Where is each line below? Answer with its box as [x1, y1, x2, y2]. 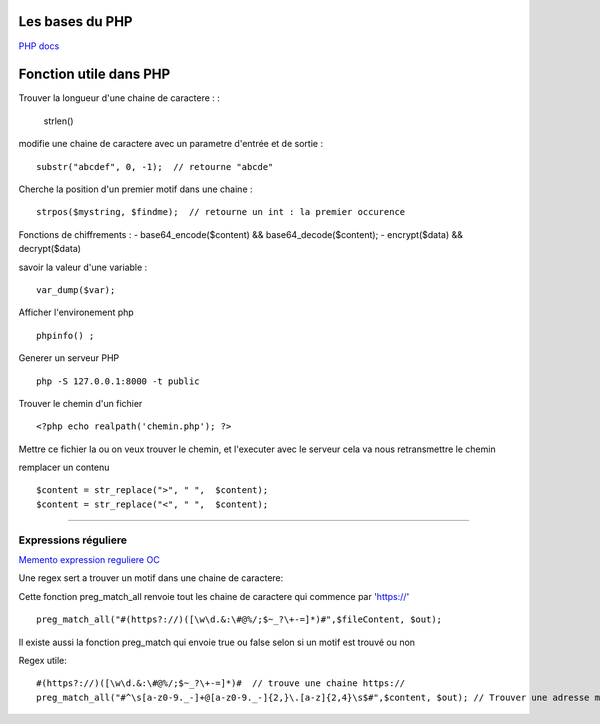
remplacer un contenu [18, 461, 110, 474]
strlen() [43, 115, 74, 127]
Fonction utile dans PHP [18, 66, 171, 83]
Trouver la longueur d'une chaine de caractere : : [18, 92, 220, 104]
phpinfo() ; [36, 330, 95, 341]
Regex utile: [18, 654, 67, 666]
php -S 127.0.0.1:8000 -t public [36, 375, 200, 387]
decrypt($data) [18, 243, 82, 255]
